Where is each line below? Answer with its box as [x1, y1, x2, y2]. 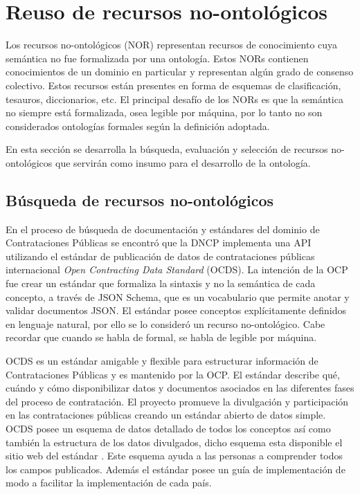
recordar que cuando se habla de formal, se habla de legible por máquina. [6, 330, 317, 345]
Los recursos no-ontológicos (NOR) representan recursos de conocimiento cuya [6, 37, 338, 52]
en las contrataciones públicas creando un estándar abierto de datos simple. [6, 408, 326, 422]
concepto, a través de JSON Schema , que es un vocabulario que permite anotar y [6, 289, 350, 304]
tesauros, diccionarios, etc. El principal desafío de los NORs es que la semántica [6, 91, 343, 106]
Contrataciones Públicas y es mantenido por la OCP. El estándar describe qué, [6, 367, 340, 381]
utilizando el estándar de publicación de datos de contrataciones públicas [6, 248, 315, 263]
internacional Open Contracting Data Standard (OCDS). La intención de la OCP [6, 262, 348, 277]
